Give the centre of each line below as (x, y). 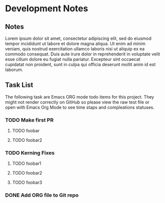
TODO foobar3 (27, 182)
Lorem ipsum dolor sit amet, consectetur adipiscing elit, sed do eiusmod (78, 38)
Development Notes (47, 9)
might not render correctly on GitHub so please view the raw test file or (77, 102)
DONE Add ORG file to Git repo (42, 195)
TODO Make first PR (29, 120)
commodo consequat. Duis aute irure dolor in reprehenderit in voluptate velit (82, 54)
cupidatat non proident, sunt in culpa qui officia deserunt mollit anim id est (81, 64)
